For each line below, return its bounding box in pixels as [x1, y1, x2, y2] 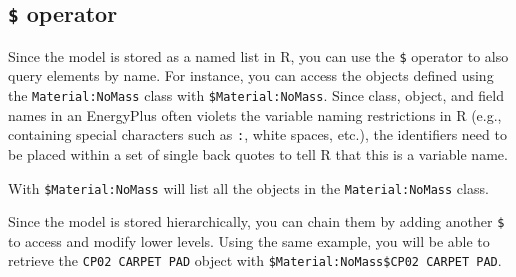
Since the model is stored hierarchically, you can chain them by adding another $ [8, 211, 505, 232]
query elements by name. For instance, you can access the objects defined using [8, 65, 494, 86]
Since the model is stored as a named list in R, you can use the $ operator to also [8, 45, 509, 66]
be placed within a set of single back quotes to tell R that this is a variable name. [8, 143, 508, 164]
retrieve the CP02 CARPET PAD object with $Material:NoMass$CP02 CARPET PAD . [8, 250, 502, 271]
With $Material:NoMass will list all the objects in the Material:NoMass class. [8, 177, 489, 198]
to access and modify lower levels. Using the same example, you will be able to [8, 230, 490, 251]
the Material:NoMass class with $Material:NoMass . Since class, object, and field [8, 85, 505, 106]
